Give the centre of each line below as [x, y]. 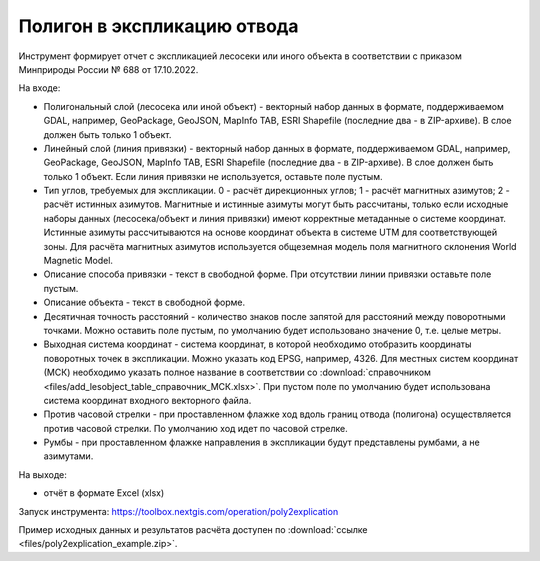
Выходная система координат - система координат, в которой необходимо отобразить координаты [257, 344]
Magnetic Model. [78, 261]
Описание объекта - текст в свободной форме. [144, 302]
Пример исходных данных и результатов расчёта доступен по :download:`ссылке [193, 530]
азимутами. [68, 456]
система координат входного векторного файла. [147, 400]
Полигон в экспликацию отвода [158, 26]
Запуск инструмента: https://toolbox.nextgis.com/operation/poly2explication [178, 511]
